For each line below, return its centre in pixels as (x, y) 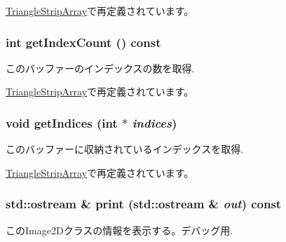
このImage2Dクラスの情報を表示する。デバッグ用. (120, 230)
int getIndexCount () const (83, 42)
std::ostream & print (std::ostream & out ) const (144, 204)
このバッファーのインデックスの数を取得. (100, 68)
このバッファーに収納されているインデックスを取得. (125, 149)
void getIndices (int (62, 122)
